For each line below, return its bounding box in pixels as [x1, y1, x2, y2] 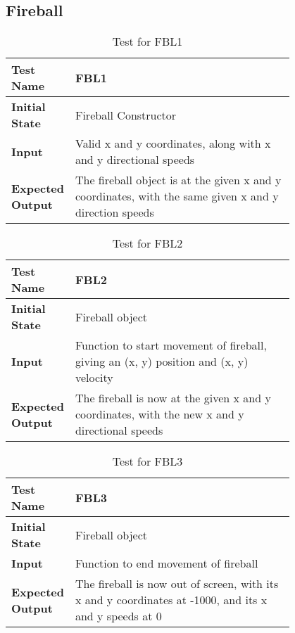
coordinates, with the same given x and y [75, 188, 279, 205]
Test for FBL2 [112, 235, 183, 252]
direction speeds [75, 204, 154, 221]
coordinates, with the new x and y [75, 406, 244, 423]
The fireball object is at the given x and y [75, 172, 282, 188]
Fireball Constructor [75, 106, 177, 123]
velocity [75, 369, 113, 386]
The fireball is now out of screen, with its [75, 575, 279, 592]
